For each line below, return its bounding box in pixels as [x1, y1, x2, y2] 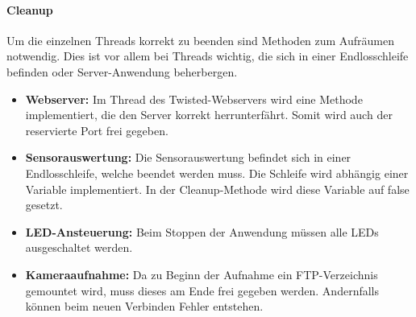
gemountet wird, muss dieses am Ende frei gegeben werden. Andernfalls [25, 282, 380, 298]
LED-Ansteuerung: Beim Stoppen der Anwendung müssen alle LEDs [25, 223, 379, 240]
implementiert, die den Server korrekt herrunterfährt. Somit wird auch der [25, 106, 393, 123]
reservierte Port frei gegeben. [25, 121, 168, 138]
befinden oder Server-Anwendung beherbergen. [6, 63, 238, 80]
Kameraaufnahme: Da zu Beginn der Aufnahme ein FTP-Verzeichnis [25, 266, 378, 282]
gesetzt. [25, 196, 63, 213]
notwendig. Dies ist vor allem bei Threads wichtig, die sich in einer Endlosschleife [6, 47, 409, 64]
